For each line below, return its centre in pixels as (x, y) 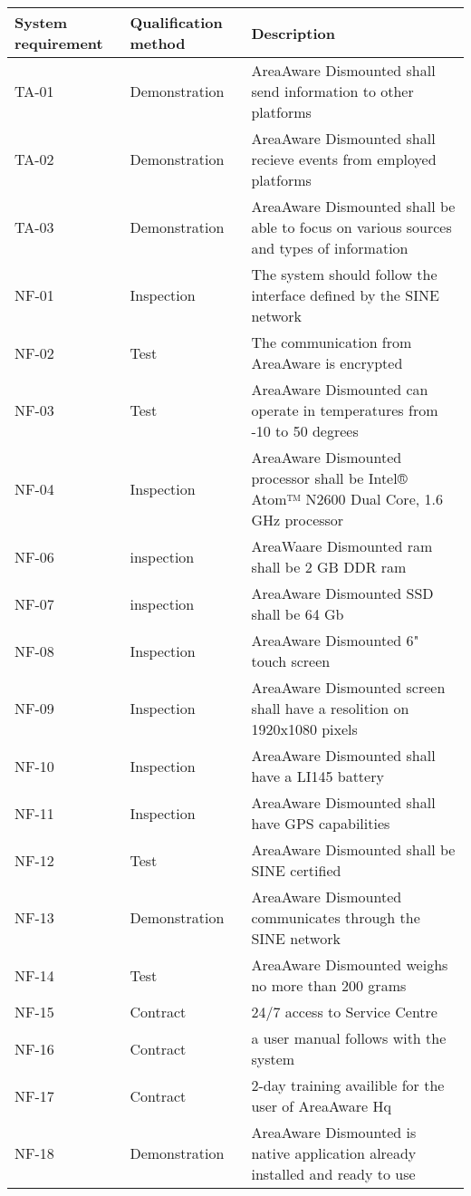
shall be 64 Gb (298, 614)
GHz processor (298, 520)
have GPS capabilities (321, 823)
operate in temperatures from (345, 410)
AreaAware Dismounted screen (348, 687)
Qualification (176, 22)
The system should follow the (344, 274)
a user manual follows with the (349, 1038)
